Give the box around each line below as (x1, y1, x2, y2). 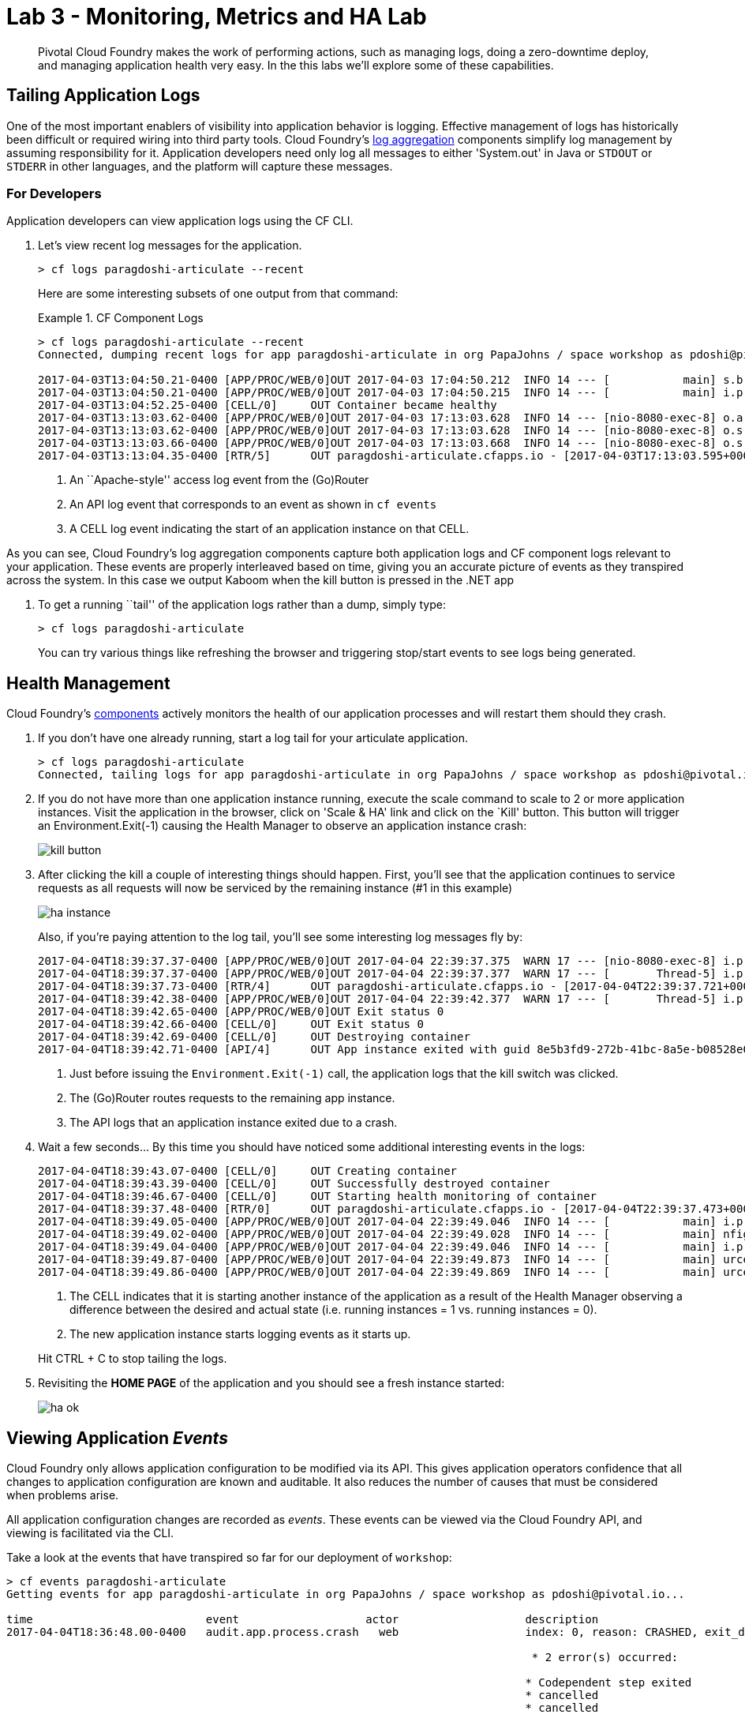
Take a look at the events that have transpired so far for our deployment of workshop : (6, 1551, 452, 1565)
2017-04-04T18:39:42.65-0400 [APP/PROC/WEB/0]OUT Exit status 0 (38, 1005, 444, 1018)
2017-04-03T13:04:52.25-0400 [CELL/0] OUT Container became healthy (38, 399, 497, 412)
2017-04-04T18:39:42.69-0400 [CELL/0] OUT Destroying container (38, 1030, 470, 1044)
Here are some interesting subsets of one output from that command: (38, 287, 399, 301)
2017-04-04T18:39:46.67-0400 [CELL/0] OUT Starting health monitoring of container (38, 1190, 597, 1203)
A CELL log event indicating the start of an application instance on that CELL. (69, 522, 470, 536)
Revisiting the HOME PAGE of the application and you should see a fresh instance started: (38, 1376, 505, 1390)
